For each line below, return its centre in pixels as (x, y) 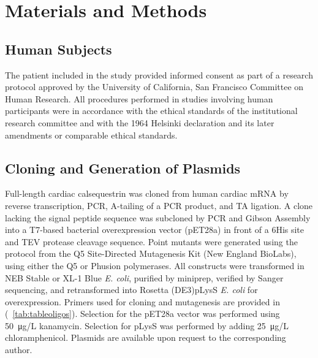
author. (19, 350)
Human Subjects (59, 49)
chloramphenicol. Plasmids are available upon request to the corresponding (146, 337)
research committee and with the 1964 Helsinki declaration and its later (140, 122)
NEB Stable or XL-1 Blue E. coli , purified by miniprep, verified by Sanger (144, 277)
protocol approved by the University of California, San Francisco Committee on (154, 87)
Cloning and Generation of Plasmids (123, 168)
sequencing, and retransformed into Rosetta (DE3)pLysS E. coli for (131, 290)
